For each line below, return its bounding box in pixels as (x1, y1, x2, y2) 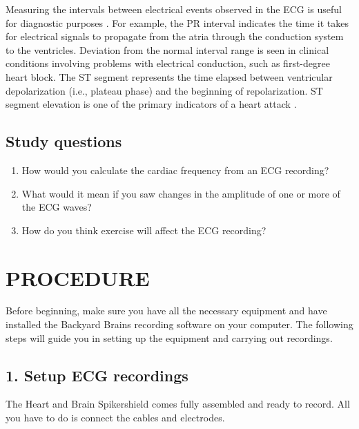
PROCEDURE (6, 263, 150, 292)
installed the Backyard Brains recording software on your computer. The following (6, 317, 353, 332)
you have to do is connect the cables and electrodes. (6, 410, 225, 425)
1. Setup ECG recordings (6, 364, 188, 385)
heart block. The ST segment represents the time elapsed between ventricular (6, 69, 333, 84)
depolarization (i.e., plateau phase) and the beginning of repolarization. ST (6, 83, 323, 97)
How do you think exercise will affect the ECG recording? (21, 222, 266, 237)
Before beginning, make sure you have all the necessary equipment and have (6, 303, 327, 318)
